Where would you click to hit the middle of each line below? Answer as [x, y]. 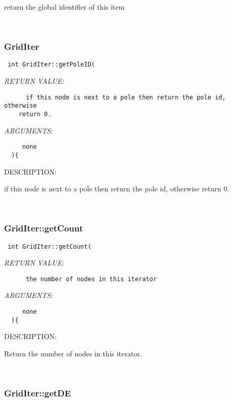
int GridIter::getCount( [49, 246]
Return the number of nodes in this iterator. [73, 353]
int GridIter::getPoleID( [51, 65]
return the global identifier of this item [64, 7]
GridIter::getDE [38, 393]
